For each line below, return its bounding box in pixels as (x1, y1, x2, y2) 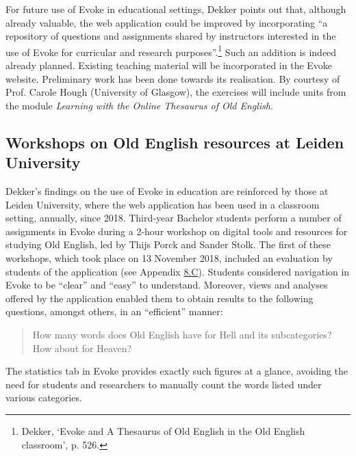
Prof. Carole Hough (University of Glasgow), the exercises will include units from (5, 85, 346, 99)
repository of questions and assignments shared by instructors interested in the (5, 29, 336, 43)
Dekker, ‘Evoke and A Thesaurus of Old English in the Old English (21, 423, 305, 438)
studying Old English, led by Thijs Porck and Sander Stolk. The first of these (5, 237, 331, 252)
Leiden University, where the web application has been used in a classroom (5, 197, 320, 211)
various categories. (5, 390, 82, 405)
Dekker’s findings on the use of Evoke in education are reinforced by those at (5, 184, 329, 198)
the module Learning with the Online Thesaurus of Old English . (5, 98, 273, 112)
